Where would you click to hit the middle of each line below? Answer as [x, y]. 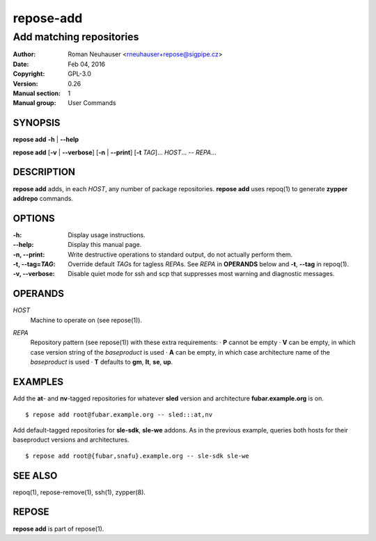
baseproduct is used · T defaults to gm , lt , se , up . [102, 362]
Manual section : [37, 93]
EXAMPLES [38, 382]
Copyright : [29, 74]
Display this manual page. [105, 245]
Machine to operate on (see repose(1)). [86, 320]
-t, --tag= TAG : [34, 264]
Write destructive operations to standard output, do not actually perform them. [180, 255]
